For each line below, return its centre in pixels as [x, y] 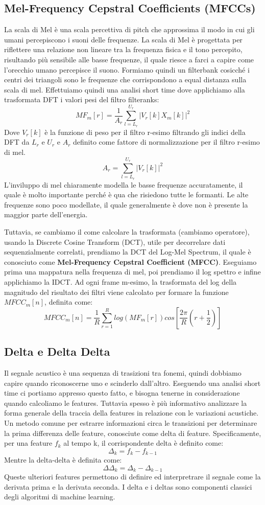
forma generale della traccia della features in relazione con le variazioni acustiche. [131, 413]
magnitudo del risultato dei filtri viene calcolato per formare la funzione [116, 292]
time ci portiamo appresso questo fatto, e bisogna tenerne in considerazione [122, 393]
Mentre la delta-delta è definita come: [63, 460]
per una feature [28, 443]
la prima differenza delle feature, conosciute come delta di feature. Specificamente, [133, 433]
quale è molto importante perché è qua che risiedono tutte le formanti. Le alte [126, 194]
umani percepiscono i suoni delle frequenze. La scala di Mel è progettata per [123, 39]
